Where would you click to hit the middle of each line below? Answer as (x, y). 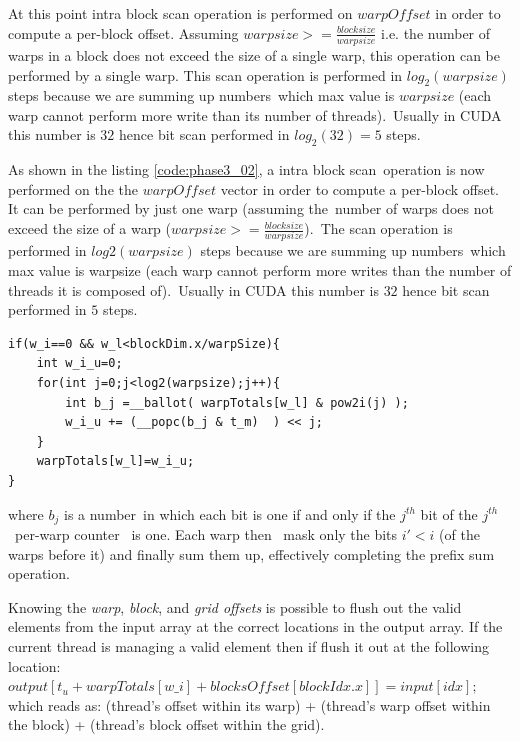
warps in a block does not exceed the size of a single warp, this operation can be (254, 54)
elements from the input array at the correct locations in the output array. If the (255, 626)
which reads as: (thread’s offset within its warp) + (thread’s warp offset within (249, 704)
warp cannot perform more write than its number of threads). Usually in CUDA (255, 114)
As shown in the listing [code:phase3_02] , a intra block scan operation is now (246, 169)
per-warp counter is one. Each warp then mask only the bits (206, 533)
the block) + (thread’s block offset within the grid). (166, 724)
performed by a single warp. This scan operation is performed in (205, 74)
